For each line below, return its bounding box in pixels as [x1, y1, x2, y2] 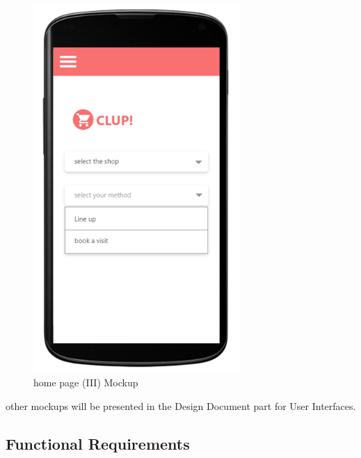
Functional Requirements [6, 433, 190, 455]
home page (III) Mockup [33, 375, 138, 390]
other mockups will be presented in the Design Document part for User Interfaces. [6, 399, 356, 413]
